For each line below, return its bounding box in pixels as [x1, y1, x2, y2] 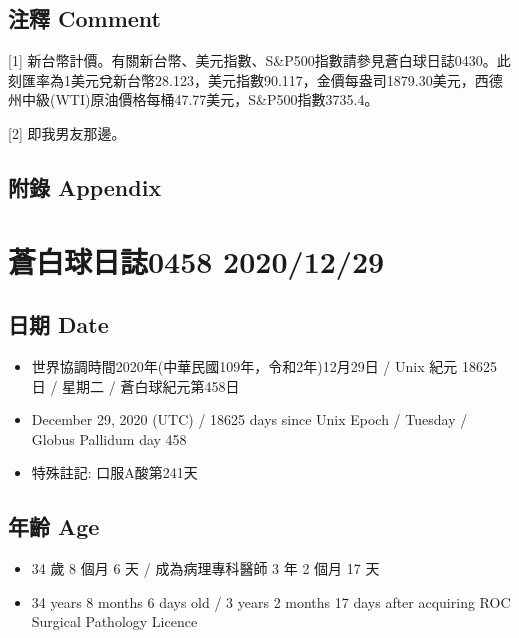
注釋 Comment [8, 3, 162, 34]
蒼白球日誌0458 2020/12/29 [8, 240, 385, 281]
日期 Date [8, 309, 109, 340]
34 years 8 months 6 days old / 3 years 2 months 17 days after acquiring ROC [31, 591, 511, 612]
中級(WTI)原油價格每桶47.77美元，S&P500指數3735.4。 [21, 89, 379, 110]
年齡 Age [8, 511, 100, 542]
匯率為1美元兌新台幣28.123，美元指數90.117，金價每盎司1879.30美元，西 [21, 69, 489, 90]
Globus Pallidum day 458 [31, 428, 187, 449]
